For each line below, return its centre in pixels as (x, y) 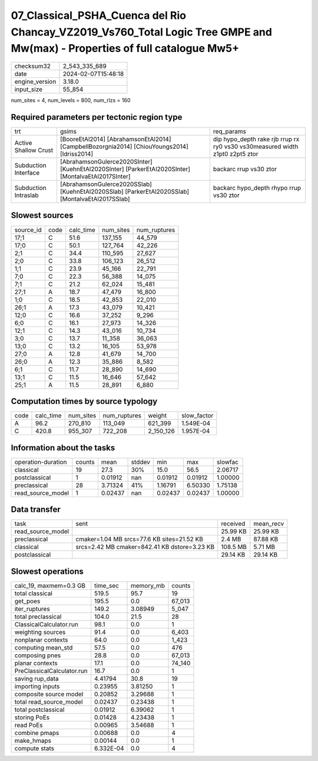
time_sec (107, 586)
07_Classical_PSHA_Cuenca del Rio (99, 15)
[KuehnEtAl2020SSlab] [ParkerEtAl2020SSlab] (125, 192)
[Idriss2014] (77, 154)
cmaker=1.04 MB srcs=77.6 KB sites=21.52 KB (139, 539)
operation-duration (41, 462)
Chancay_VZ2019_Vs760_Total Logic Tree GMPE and (141, 32)
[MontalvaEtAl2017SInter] (95, 177)
